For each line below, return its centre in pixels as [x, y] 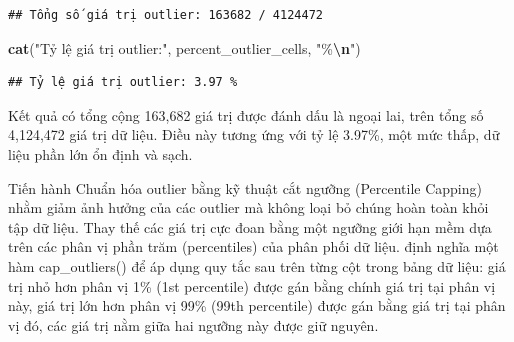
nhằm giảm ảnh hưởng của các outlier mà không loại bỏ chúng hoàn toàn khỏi [248, 207]
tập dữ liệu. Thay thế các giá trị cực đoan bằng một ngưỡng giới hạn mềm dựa [250, 226]
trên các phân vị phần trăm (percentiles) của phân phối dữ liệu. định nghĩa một [253, 246]
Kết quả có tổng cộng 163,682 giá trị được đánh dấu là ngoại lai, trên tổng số [246, 114]
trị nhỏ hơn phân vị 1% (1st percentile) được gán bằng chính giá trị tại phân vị [252, 285]
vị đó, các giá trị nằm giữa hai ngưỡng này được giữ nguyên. [193, 324]
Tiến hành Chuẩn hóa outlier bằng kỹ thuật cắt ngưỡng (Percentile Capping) [245, 187]
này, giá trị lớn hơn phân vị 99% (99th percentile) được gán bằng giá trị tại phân [257, 305]
